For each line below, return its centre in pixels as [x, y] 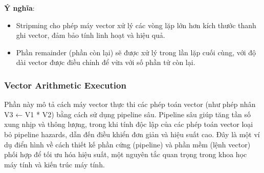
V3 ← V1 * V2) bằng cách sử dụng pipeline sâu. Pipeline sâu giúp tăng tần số [127, 114]
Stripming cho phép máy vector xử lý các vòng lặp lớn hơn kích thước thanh [136, 25]
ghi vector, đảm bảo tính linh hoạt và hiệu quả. [91, 35]
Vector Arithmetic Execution [65, 85]
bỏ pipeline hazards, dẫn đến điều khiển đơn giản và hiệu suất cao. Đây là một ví [132, 134]
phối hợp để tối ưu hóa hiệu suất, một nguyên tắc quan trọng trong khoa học [126, 154]
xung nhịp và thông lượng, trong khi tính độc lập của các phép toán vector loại [129, 124]
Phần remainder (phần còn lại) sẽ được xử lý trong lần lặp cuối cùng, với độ [136, 52]
